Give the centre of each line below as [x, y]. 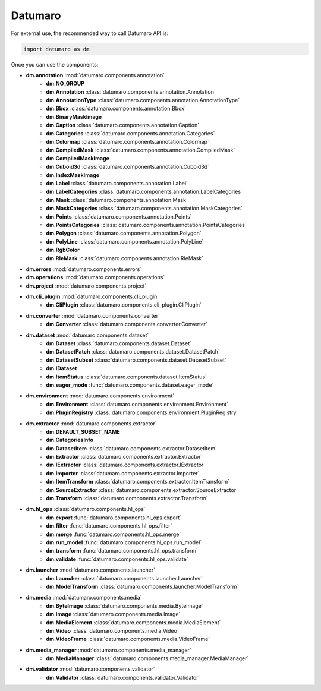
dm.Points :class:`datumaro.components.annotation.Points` [119, 216]
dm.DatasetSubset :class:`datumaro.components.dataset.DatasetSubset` [136, 360]
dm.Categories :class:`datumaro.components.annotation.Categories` [130, 133]
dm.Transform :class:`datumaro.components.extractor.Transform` [127, 498]
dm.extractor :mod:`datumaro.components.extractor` [91, 423]
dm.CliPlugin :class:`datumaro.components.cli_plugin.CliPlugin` [124, 305]
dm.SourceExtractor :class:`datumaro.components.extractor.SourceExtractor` [142, 490]
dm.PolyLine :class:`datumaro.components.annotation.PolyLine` [125, 241]
